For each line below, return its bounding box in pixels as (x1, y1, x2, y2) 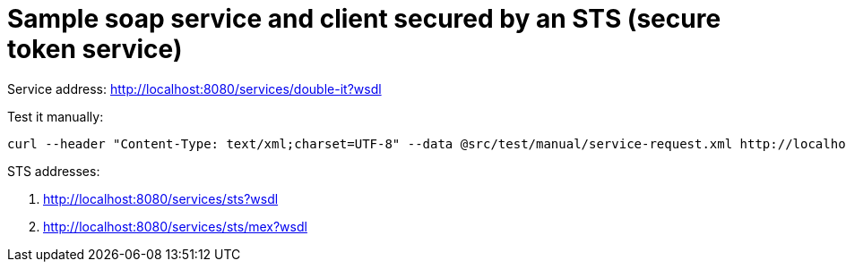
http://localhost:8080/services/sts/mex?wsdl (43, 218, 307, 234)
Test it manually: (7, 108, 104, 124)
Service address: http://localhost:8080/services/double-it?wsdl (7, 80, 382, 97)
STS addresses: (7, 163, 100, 179)
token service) (7, 34, 183, 64)
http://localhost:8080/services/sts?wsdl (43, 190, 279, 206)
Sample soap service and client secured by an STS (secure (7, 4, 721, 34)
